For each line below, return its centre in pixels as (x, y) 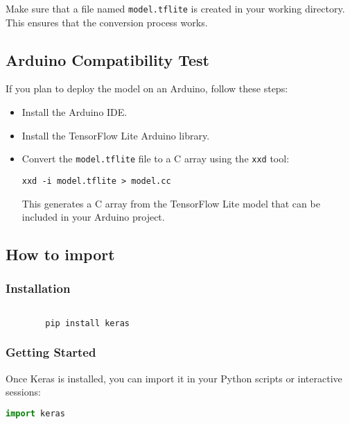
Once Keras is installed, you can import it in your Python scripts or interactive (174, 378)
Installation (38, 288)
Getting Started (51, 352)
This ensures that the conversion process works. (107, 22)
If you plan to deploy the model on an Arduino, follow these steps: (147, 88)
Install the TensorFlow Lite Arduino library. (116, 135)
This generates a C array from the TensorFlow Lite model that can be (171, 203)
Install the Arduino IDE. (75, 112)
